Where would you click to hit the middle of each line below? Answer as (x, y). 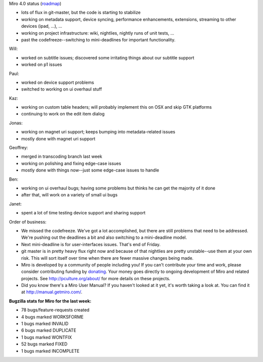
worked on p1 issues (42, 65)
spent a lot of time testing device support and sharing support (83, 213)
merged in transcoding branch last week (62, 156)
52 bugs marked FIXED (44, 344)
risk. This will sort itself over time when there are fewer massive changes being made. (107, 258)
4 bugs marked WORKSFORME (52, 317)
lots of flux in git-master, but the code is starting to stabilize (81, 13)
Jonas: (16, 123)
